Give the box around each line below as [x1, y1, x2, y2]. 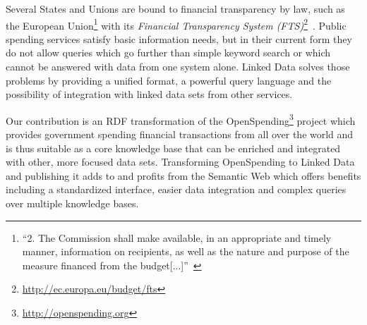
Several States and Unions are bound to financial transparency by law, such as [6, 1, 345, 16]
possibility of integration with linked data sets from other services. [6, 87, 293, 102]
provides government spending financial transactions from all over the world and [6, 127, 354, 142]
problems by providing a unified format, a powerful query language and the [6, 73, 332, 87]
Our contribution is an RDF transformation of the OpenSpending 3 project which [6, 111, 356, 128]
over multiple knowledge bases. [6, 196, 139, 211]
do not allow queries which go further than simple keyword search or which [6, 45, 331, 60]
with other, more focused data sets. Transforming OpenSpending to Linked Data [6, 154, 355, 169]
